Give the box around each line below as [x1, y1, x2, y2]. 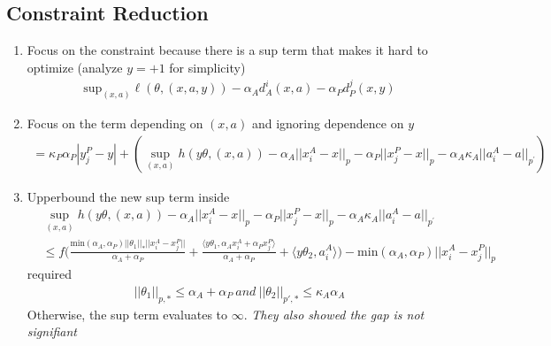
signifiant [27, 322, 77, 341]
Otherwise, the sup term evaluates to [27, 304, 228, 323]
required [27, 265, 73, 283]
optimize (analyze [27, 58, 123, 76]
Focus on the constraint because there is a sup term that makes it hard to [27, 41, 428, 59]
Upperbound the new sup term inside [27, 187, 230, 205]
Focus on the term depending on [27, 114, 203, 133]
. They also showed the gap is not [243, 304, 425, 323]
